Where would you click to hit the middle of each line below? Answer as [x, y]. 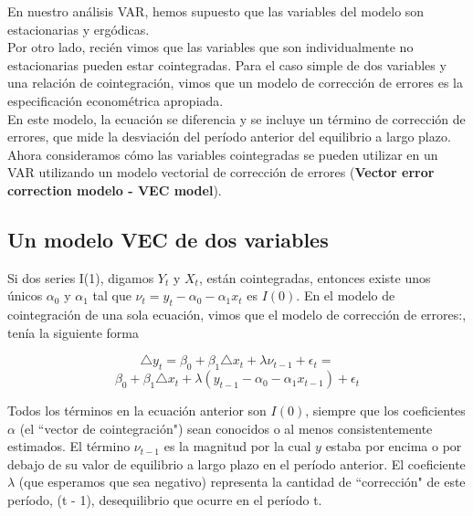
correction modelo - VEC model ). [115, 190]
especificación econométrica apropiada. [116, 100]
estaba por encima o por [394, 446]
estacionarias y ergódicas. [79, 29]
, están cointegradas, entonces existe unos [315, 277]
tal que [112, 295]
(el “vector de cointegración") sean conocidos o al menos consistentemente [226, 428]
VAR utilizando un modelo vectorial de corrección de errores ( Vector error [221, 172]
